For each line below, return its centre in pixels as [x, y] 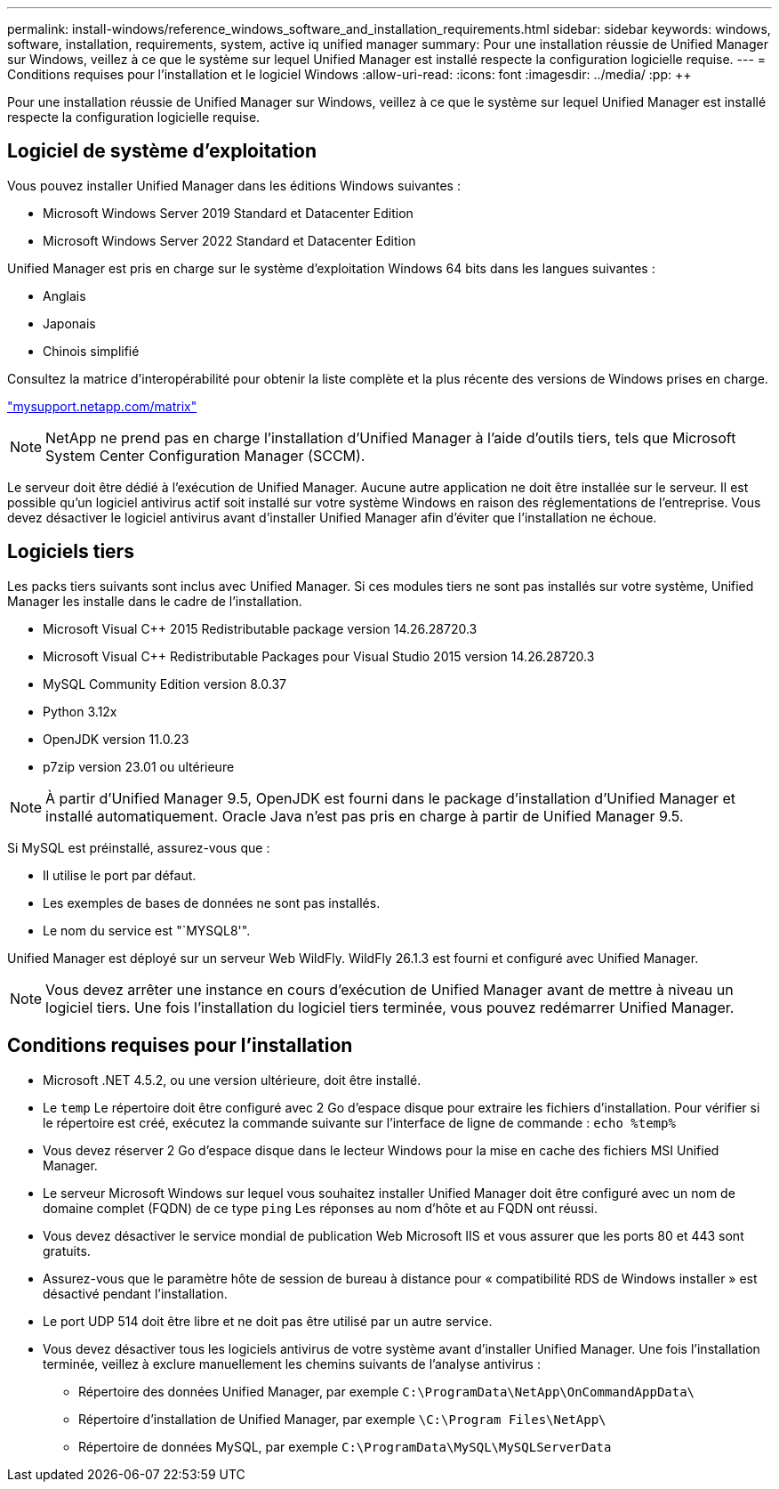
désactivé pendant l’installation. [135, 1293]
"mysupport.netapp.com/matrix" [102, 406]
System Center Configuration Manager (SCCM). [205, 455]
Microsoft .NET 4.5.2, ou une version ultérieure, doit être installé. [232, 1080]
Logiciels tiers [71, 552]
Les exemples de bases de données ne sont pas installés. [212, 902]
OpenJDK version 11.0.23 [116, 739]
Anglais [64, 295]
